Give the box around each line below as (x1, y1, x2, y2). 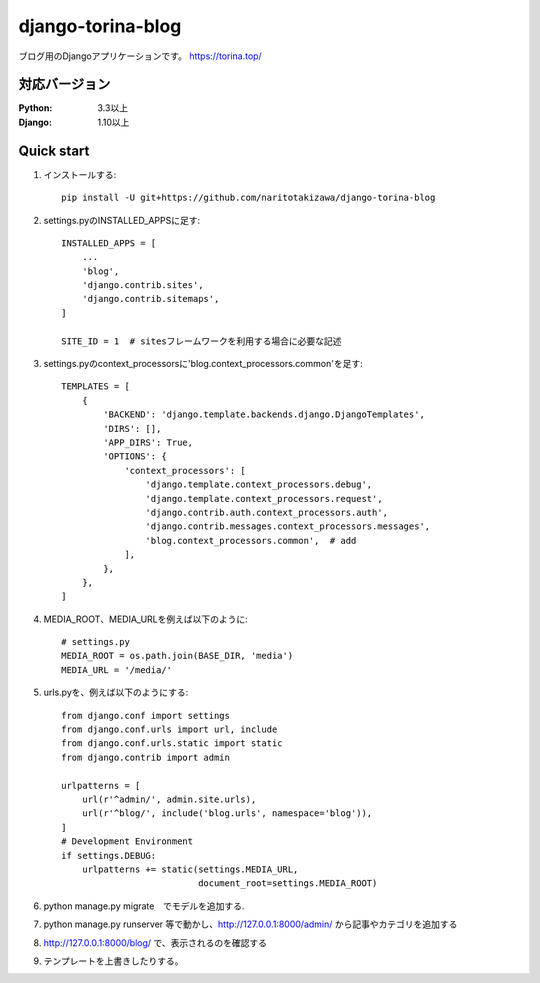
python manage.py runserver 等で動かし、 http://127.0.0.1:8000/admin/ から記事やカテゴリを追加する (43, 918, 458, 930)
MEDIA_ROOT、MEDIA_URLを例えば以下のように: (43, 613, 249, 625)
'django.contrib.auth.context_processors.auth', (145, 506, 389, 518)
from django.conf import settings (61, 710, 230, 721)
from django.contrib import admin (61, 751, 230, 763)
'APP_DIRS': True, (103, 437, 194, 448)
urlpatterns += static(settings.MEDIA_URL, (81, 863, 299, 875)
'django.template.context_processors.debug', (145, 479, 373, 490)
